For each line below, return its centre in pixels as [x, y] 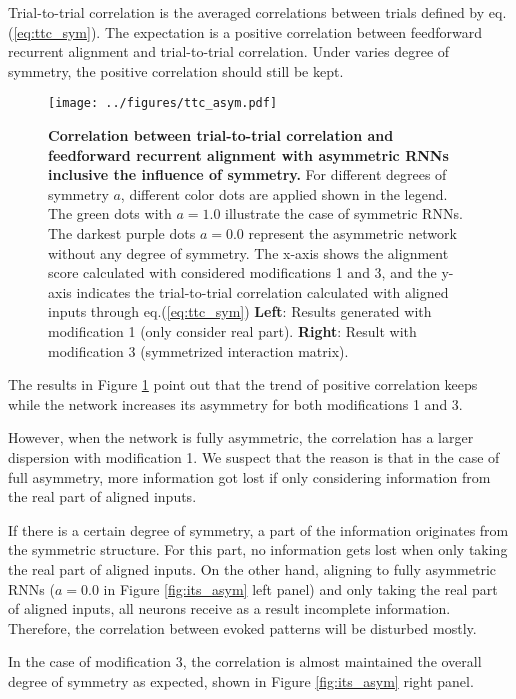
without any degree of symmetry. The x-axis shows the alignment [248, 252]
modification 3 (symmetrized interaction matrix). [198, 350]
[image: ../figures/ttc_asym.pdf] [163, 103]
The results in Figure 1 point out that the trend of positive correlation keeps [243, 384]
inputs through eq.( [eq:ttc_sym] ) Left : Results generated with [240, 311]
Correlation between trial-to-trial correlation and [221, 135]
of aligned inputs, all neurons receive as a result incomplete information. [229, 608]
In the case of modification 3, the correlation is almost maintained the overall [245, 661]
